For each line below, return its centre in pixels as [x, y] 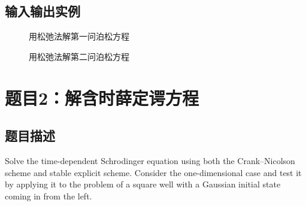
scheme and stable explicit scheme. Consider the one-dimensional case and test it [153, 172]
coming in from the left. [49, 196]
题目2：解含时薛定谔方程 [102, 97]
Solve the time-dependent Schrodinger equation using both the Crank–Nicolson [150, 160]
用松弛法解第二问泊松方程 [79, 56]
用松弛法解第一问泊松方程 [79, 36]
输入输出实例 [43, 11]
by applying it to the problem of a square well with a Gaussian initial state [143, 184]
